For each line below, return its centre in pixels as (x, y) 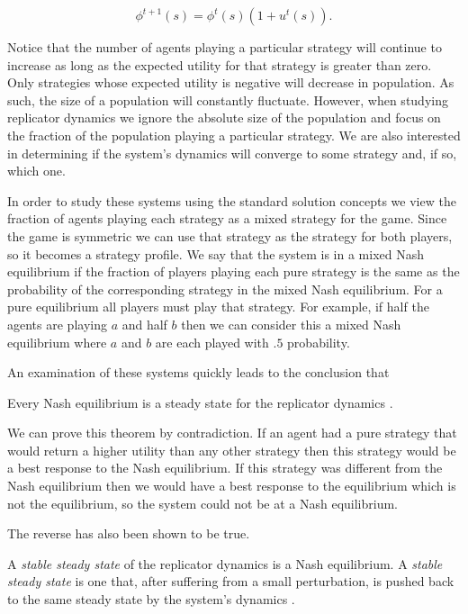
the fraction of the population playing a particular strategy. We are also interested (234, 135)
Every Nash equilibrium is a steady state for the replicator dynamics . (200, 402)
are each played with (212, 342)
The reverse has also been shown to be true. (129, 533)
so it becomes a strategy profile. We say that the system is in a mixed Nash (216, 253)
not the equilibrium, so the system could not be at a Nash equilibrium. (203, 503)
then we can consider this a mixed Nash (291, 324)
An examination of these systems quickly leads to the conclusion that (198, 372)
